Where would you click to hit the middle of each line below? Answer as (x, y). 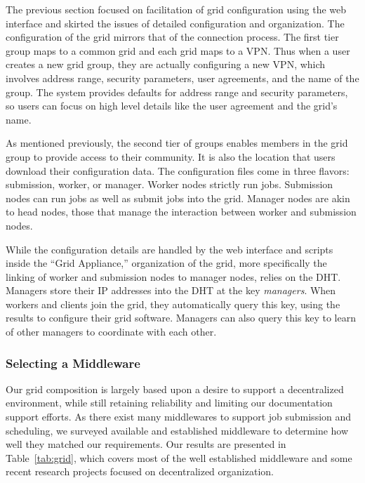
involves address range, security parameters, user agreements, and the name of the (182, 78)
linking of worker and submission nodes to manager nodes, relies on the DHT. (173, 276)
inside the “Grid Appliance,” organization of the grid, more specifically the (166, 263)
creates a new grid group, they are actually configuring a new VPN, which (166, 64)
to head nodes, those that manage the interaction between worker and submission (181, 212)
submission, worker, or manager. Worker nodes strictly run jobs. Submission (170, 184)
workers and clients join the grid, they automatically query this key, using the (173, 304)
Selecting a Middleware (73, 363)
